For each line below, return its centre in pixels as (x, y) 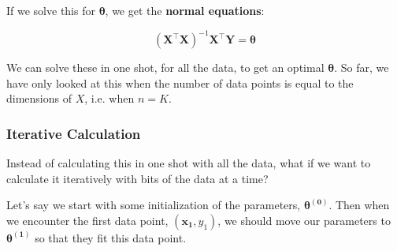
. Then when (359, 205)
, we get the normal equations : (185, 10)
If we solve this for (51, 10)
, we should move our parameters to (304, 220)
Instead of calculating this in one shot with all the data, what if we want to (189, 163)
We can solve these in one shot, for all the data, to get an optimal (165, 67)
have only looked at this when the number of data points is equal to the (180, 82)
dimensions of (39, 98)
